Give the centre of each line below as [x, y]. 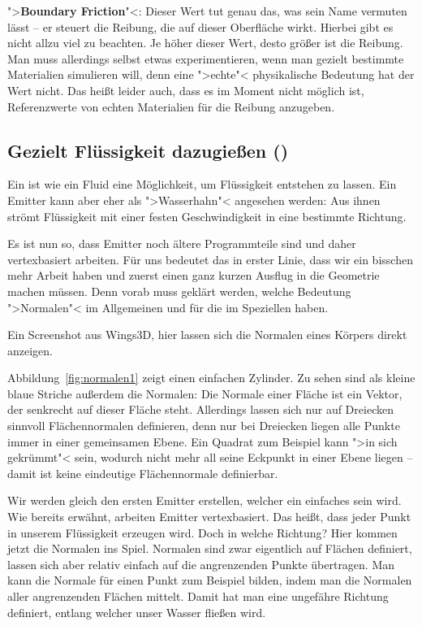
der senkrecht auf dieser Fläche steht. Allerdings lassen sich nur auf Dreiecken [200, 409]
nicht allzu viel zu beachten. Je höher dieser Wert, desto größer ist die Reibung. [205, 43]
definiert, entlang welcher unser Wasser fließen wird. [137, 612]
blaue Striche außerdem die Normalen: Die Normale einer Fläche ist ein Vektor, [205, 393]
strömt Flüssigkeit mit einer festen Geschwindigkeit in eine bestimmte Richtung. [207, 216]
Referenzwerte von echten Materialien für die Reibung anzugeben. [171, 106]
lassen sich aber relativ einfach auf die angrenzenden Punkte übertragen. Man [201, 564]
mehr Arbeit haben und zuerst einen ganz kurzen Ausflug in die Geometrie [194, 275]
